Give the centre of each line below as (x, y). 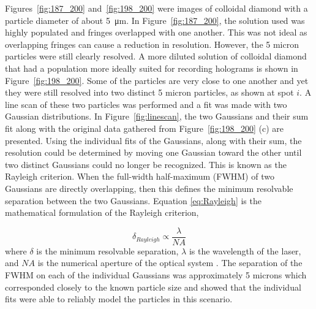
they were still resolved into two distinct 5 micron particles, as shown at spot (149, 92)
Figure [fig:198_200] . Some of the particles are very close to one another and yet (157, 80)
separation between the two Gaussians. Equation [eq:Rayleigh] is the (133, 200)
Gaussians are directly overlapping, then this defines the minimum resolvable (149, 188)
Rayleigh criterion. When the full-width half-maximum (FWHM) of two (140, 176)
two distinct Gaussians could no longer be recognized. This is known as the (146, 164)
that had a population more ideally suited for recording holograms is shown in (152, 68)
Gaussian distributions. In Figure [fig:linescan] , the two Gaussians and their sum (157, 116)
